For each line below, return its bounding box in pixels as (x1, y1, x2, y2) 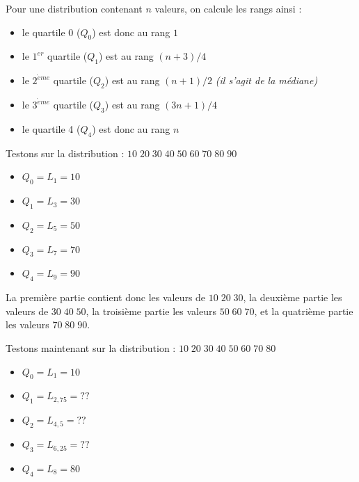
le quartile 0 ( (22, 24, 81, 39)
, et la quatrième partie (254, 303, 353, 318)
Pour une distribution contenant (6, 1, 143, 15)
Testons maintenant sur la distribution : (6, 341, 176, 355)
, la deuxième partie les (243, 290, 342, 305)
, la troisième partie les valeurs (86, 303, 216, 318)
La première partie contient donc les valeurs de (6, 290, 206, 305)
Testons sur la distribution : (6, 145, 125, 160)
